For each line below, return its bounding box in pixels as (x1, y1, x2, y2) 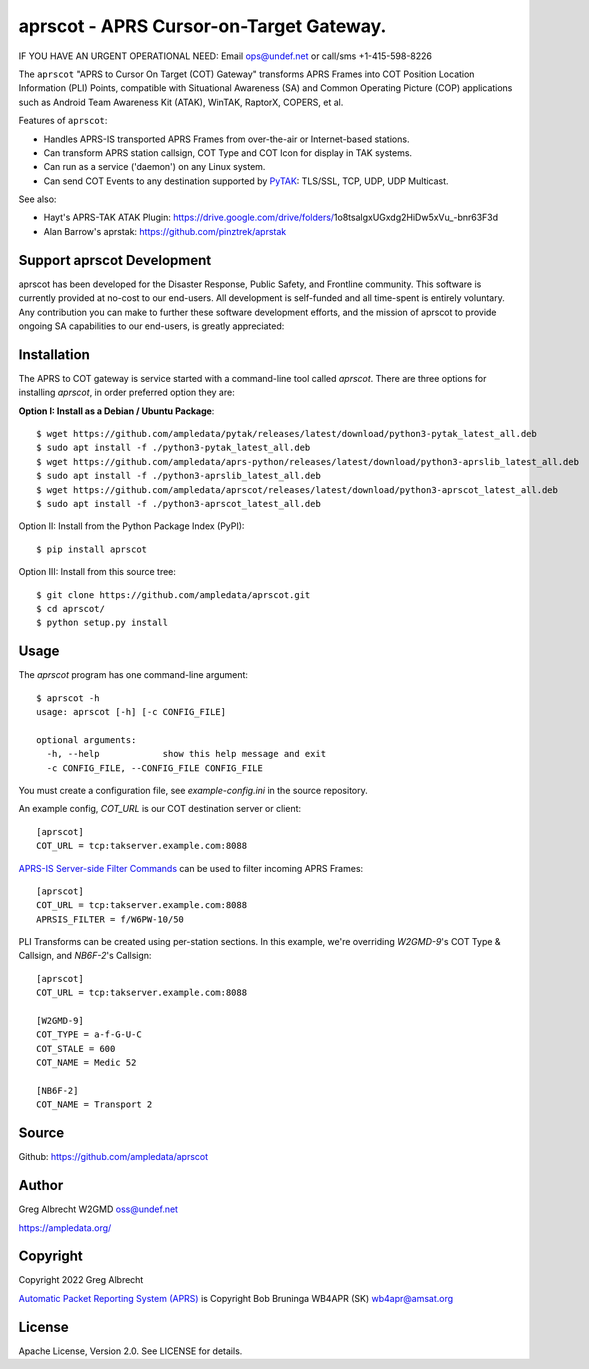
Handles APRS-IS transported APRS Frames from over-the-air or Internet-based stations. (43, 133, 410, 145)
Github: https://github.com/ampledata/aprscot (18, 1151, 209, 1163)
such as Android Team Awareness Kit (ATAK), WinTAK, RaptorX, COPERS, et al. (18, 96, 344, 108)
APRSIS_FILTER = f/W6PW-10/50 (36, 913, 185, 925)
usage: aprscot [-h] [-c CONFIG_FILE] (36, 706, 227, 717)
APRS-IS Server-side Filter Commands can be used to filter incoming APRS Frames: (18, 862, 364, 874)
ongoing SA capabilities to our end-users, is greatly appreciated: (18, 320, 285, 332)
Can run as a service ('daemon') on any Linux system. (43, 161, 266, 173)
